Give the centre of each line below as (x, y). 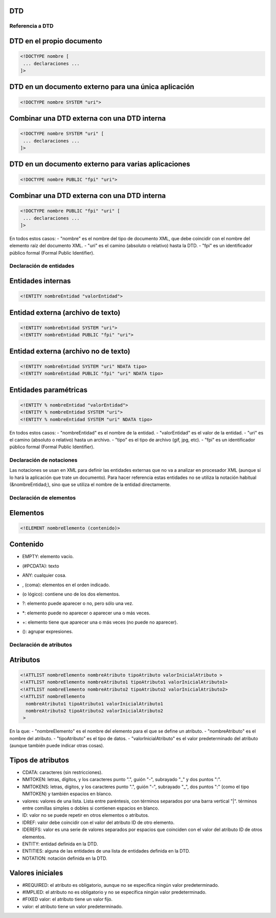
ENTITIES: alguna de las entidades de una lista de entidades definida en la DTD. (106, 851)
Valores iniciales (36, 873)
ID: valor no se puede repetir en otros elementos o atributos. (86, 815)
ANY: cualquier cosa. (44, 576)
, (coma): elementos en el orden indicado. (66, 585)
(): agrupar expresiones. (48, 632)
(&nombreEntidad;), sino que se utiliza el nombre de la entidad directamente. (90, 485)
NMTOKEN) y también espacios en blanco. (67, 794)
